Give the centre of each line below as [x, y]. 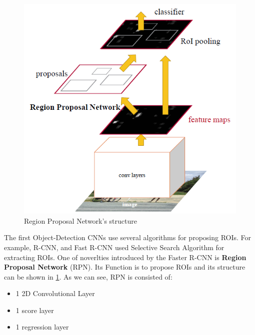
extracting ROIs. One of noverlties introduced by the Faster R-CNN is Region [125, 257]
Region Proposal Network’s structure [80, 220]
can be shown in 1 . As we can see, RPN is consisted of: [88, 276]
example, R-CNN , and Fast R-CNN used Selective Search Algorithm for [114, 247]
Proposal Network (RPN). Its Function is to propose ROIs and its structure [125, 267]
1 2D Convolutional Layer [55, 293]
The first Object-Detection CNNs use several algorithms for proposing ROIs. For [128, 237]
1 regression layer [42, 327]
